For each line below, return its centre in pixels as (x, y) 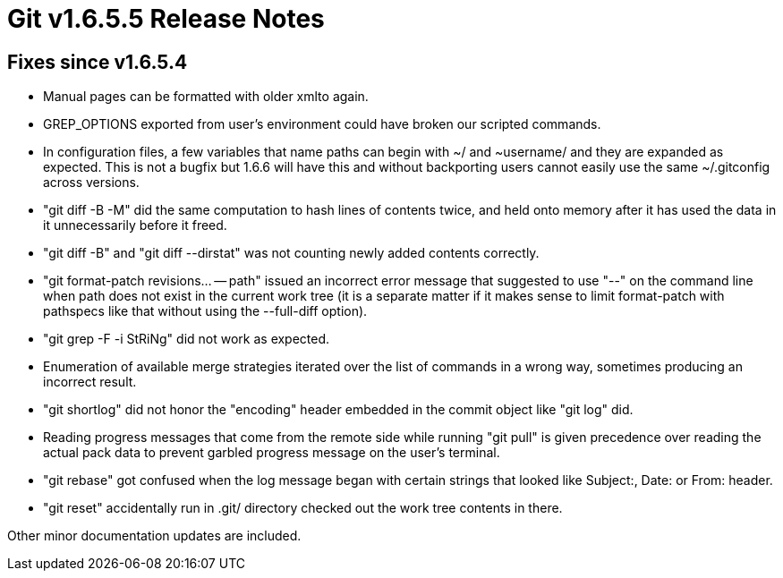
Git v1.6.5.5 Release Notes (166, 19)
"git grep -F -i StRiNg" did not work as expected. (187, 339)
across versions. (91, 183)
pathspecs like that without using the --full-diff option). (205, 311)
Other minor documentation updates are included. (154, 536)
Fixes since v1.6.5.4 (98, 62)
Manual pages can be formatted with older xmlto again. (206, 97)
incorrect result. (90, 382)
